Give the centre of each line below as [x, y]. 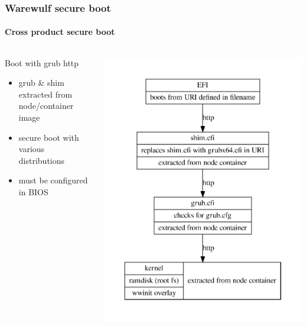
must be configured [53, 180]
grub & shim [41, 83]
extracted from [45, 94]
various [32, 149]
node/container [46, 106]
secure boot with [49, 137]
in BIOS [33, 191]
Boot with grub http [42, 62]
